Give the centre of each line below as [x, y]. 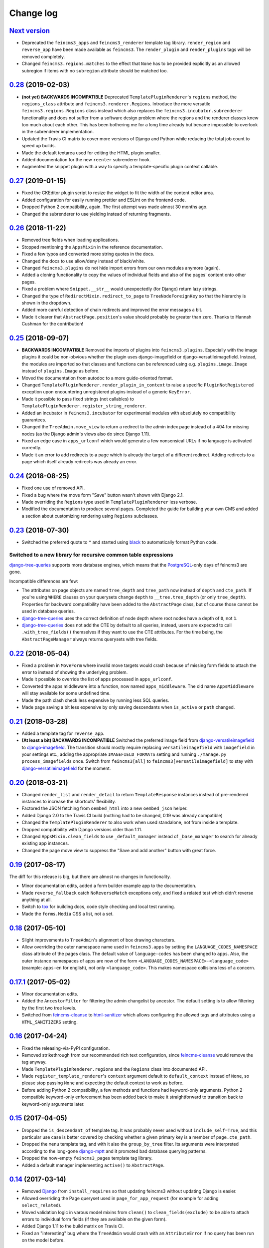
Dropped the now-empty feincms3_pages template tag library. [87, 1158]
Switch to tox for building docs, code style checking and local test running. [98, 907]
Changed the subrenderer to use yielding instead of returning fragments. [96, 214]
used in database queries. [48, 611]
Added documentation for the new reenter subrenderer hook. [86, 160]
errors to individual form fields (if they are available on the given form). [94, 1219]
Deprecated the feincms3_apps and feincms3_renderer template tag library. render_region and [126, 43]
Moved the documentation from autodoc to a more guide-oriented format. [97, 378]
